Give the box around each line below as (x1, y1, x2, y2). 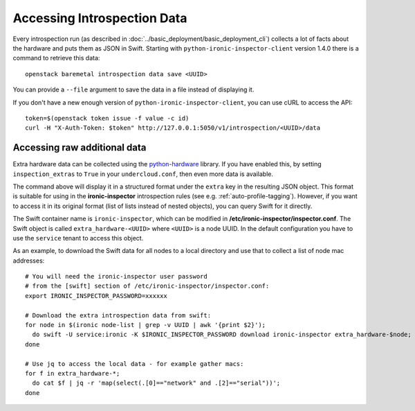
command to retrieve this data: (12, 54, 100, 62)
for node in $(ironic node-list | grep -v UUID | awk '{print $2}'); (25, 321, 266, 329)
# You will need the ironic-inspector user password (25, 272, 207, 281)
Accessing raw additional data (12, 142, 147, 154)
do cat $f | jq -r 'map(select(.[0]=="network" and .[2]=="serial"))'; (32, 379, 281, 387)
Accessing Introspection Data (12, 10, 187, 26)
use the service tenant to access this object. (12, 234, 144, 242)
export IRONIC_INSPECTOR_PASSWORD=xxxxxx (25, 292, 167, 299)
